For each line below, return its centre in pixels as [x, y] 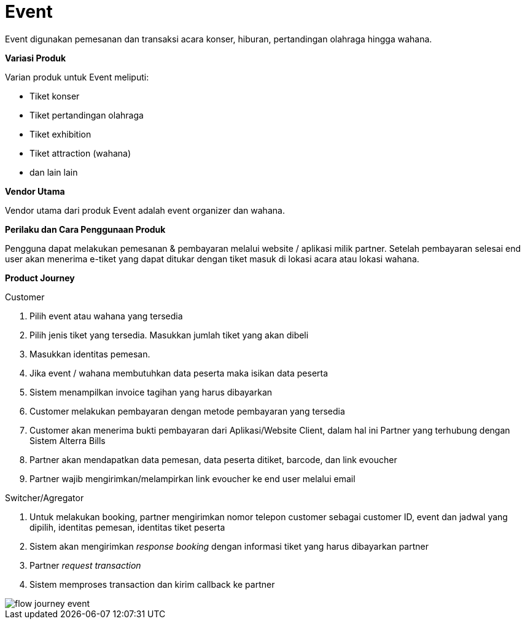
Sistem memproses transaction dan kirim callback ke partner [152, 584]
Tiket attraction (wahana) [80, 153]
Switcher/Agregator [45, 497]
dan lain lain [54, 172]
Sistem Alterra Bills [68, 440]
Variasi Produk [36, 58]
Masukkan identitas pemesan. [90, 354]
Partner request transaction [85, 565]
